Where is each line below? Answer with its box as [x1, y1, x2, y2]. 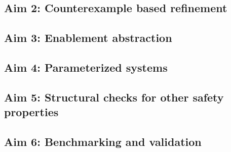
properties [4, 104, 59, 120]
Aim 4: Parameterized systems [4, 59, 168, 75]
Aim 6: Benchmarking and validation [4, 133, 202, 149]
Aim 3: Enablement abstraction [4, 30, 172, 45]
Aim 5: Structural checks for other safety [4, 89, 224, 105]
